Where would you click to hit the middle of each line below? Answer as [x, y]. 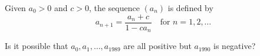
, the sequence [114, 8]
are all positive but [157, 46]
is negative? [235, 46]
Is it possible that [37, 46]
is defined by [190, 8]
